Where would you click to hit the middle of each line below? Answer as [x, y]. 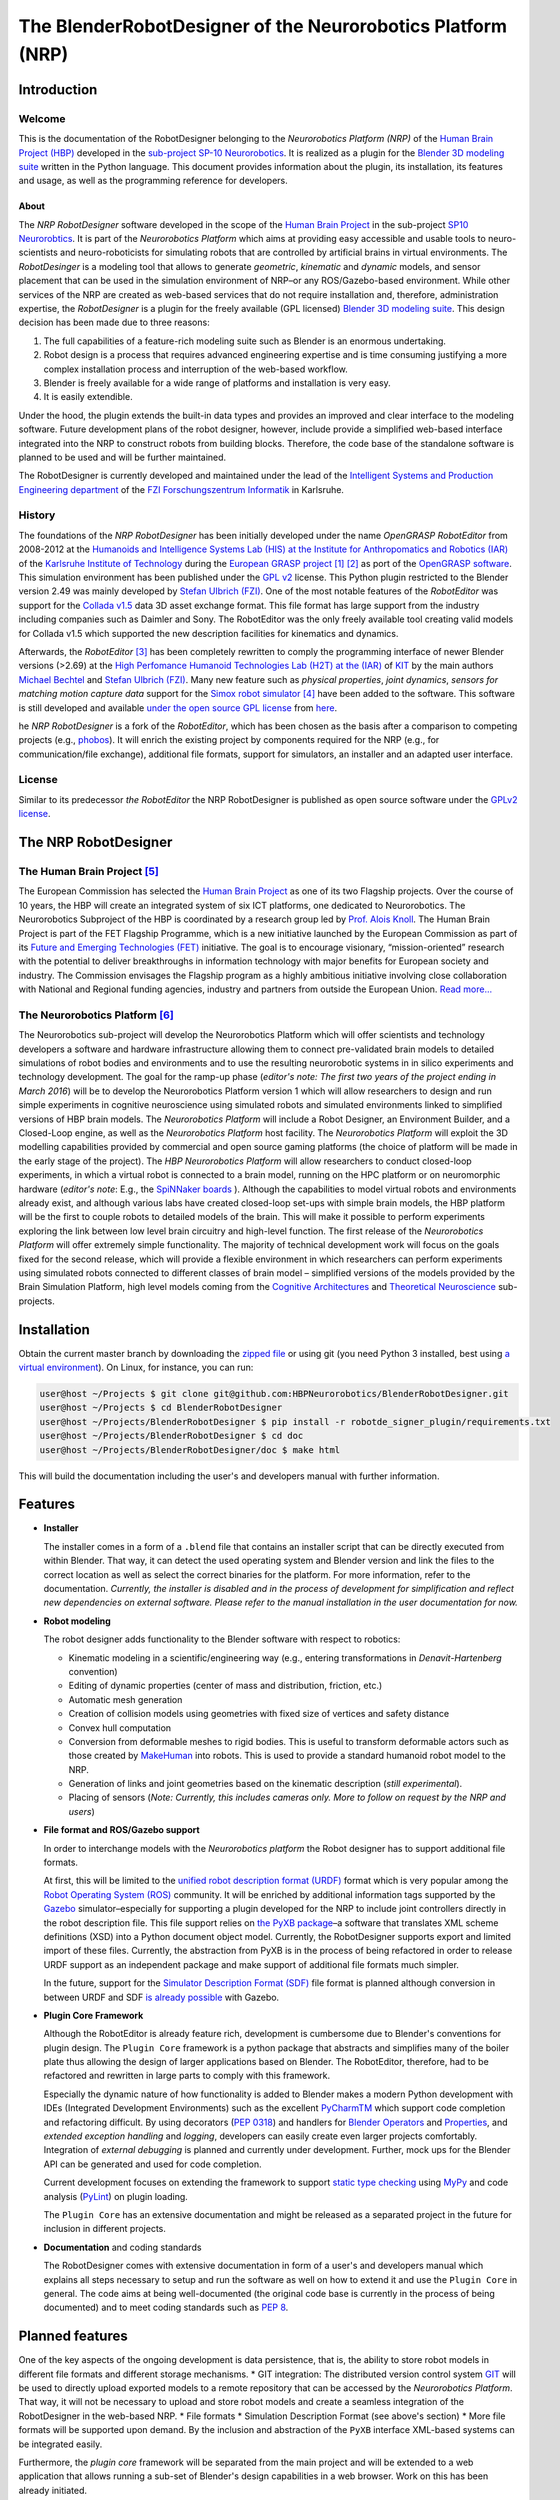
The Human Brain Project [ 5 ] [88, 872]
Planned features [73, 2336]
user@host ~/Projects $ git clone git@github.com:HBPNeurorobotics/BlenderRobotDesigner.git [274, 1393]
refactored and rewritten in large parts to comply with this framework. [186, 2076]
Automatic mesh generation [125, 1699]
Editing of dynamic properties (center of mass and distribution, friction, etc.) [225, 1686]
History [37, 515]
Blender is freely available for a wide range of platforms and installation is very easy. [217, 382]
